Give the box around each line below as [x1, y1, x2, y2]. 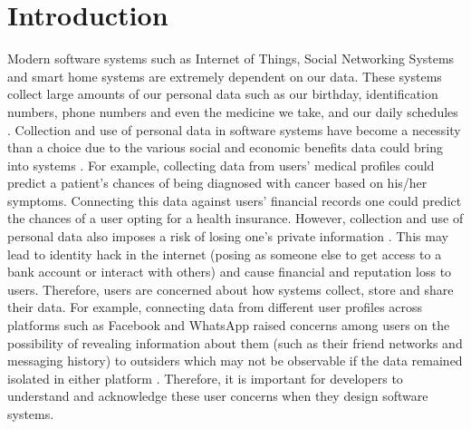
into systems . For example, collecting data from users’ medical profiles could [7, 155, 435, 174]
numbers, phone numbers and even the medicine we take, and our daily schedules [7, 102, 458, 121]
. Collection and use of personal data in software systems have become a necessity [7, 120, 461, 139]
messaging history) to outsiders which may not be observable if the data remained [7, 351, 463, 370]
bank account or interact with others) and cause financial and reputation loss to [7, 262, 452, 281]
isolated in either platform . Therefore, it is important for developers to [7, 368, 403, 387]
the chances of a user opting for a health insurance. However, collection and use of [7, 209, 464, 228]
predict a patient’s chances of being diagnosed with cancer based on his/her [7, 173, 428, 192]
